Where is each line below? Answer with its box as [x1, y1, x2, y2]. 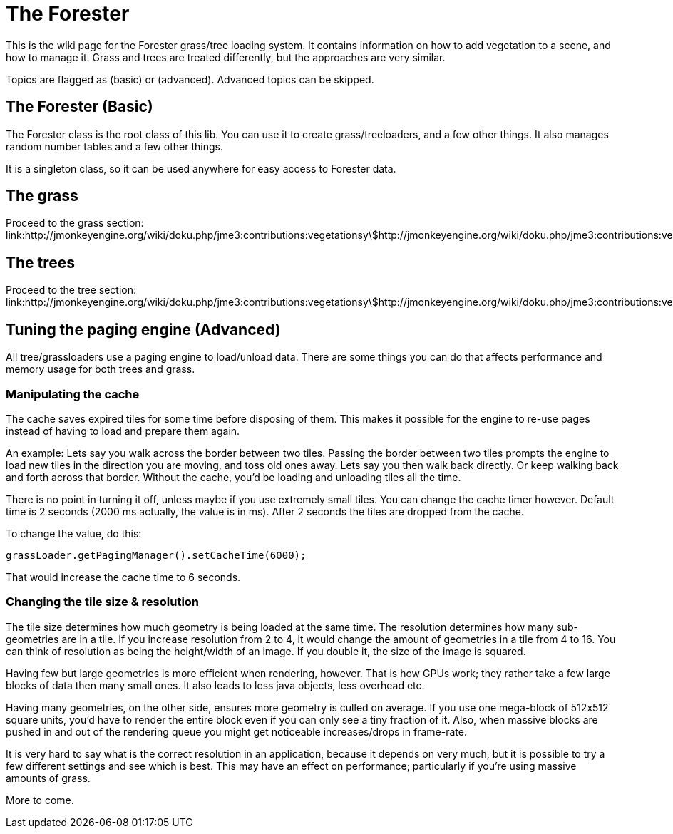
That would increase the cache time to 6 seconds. [6, 570, 241, 583]
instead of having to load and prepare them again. [6, 424, 240, 437]
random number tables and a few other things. [6, 140, 223, 153]
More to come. [6, 793, 74, 806]
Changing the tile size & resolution [6, 594, 200, 609]
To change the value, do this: [6, 527, 142, 540]
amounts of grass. [6, 771, 91, 784]
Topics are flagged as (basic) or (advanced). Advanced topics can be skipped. [6, 73, 374, 86]
